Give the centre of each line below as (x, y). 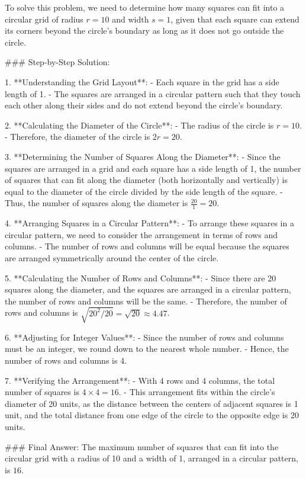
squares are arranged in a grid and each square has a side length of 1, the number (153, 168)
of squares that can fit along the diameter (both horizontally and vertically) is (146, 180)
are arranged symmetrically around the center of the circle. (112, 257)
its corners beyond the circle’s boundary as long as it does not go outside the (144, 31)
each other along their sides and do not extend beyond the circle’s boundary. (144, 105)
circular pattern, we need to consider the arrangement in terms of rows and (141, 234)
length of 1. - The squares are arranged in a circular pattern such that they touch (153, 93)
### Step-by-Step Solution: (57, 62)
